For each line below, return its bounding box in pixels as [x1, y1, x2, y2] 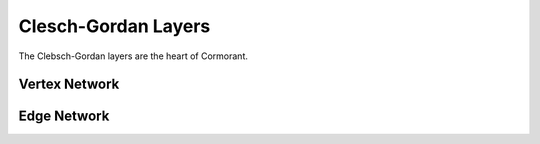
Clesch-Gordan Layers [18, 15, 211, 37]
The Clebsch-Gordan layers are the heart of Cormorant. [18, 50, 249, 62]
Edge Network [18, 108, 110, 125]
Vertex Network [18, 76, 120, 93]
